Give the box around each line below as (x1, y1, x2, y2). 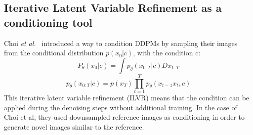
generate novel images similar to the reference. (4, 121, 144, 132)
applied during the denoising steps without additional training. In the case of (4, 102, 237, 112)
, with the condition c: (133, 47, 201, 58)
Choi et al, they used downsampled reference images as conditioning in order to (4, 112, 245, 122)
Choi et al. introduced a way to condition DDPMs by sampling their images (4, 38, 238, 48)
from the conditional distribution (4, 47, 104, 58)
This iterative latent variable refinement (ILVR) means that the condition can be (4, 92, 250, 102)
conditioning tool (4, 14, 93, 30)
